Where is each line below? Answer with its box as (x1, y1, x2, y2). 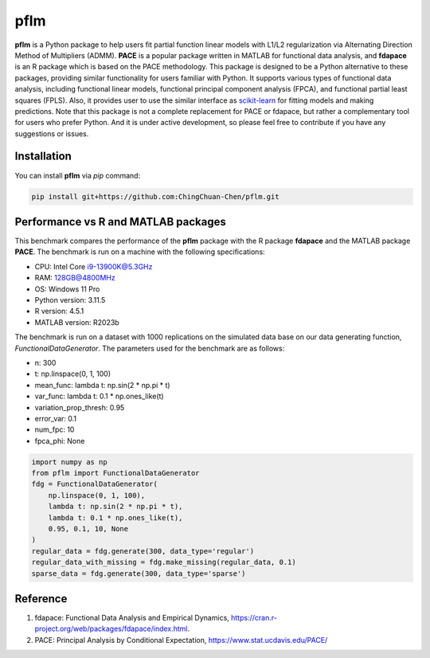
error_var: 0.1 (34, 413, 77, 423)
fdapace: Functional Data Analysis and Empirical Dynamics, (34, 613, 230, 623)
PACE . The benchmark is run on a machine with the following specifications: (14, 247, 266, 257)
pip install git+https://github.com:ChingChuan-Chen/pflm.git (31, 192, 279, 201)
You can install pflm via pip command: (14, 170, 141, 180)
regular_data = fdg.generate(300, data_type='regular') (31, 546, 255, 555)
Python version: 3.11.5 (34, 296, 106, 305)
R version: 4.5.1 (34, 307, 84, 316)
